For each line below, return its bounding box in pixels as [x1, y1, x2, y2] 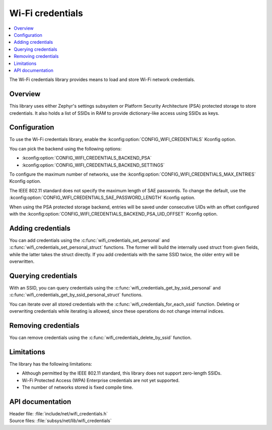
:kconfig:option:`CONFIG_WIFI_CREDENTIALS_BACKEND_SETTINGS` [22, 162, 165, 168]
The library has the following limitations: [9, 361, 93, 367]
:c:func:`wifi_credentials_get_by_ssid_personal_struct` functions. [9, 292, 143, 298]
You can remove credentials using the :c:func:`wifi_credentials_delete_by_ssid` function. [9, 335, 192, 341]
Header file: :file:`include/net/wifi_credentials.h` [9, 411, 108, 417]
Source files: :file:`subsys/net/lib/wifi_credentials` [9, 418, 112, 424]
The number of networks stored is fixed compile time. [22, 384, 133, 390]
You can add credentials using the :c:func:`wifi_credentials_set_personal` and [9, 237, 170, 243]
